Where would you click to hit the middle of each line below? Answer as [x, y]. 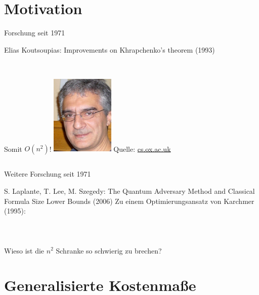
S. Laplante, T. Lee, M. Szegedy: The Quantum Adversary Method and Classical [129, 191]
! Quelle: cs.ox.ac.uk [110, 149]
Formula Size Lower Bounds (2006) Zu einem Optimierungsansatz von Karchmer [129, 201]
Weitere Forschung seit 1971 [48, 174]
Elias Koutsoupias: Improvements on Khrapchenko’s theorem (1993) [110, 49]
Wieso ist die [24, 250]
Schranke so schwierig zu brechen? [109, 250]
